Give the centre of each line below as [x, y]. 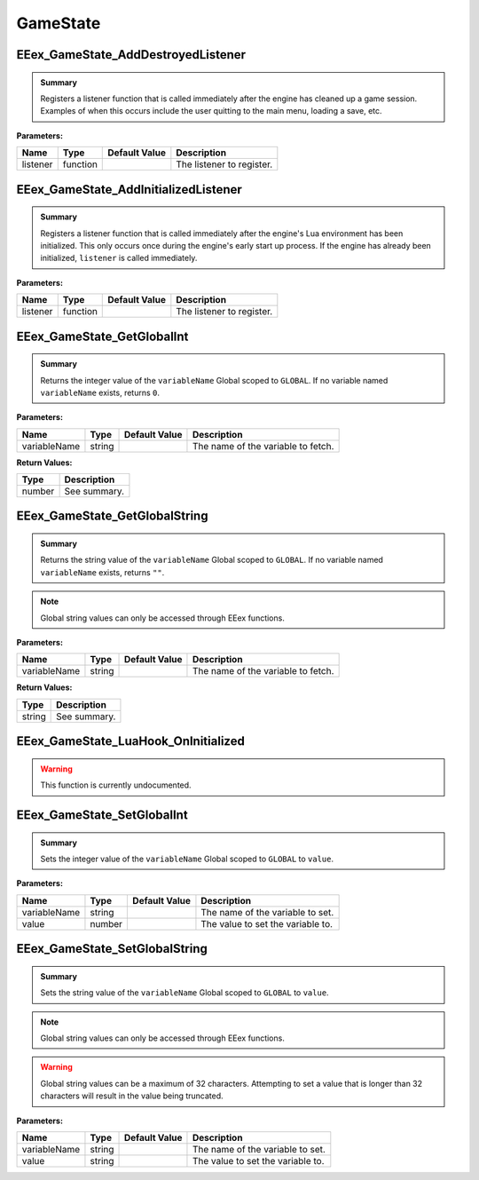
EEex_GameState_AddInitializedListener [130, 190]
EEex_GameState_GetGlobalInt [102, 336]
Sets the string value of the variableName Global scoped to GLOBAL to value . [185, 993]
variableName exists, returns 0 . [100, 392]
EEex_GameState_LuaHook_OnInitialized [131, 741]
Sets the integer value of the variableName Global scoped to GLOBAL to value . [187, 859]
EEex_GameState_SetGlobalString [112, 949]
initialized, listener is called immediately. [119, 258]
